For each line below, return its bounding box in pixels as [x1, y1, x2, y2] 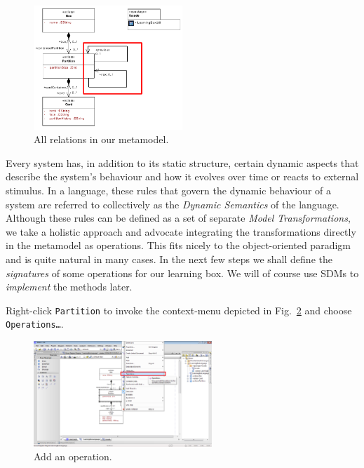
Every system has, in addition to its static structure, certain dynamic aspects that [6, 155, 359, 170]
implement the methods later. [6, 279, 133, 294]
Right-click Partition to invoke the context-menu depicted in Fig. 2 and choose [6, 302, 352, 317]
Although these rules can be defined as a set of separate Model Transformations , [6, 210, 351, 225]
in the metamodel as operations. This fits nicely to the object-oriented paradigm [6, 238, 351, 253]
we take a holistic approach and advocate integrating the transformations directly [6, 224, 356, 239]
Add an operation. [34, 449, 112, 464]
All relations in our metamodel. [34, 132, 169, 147]
